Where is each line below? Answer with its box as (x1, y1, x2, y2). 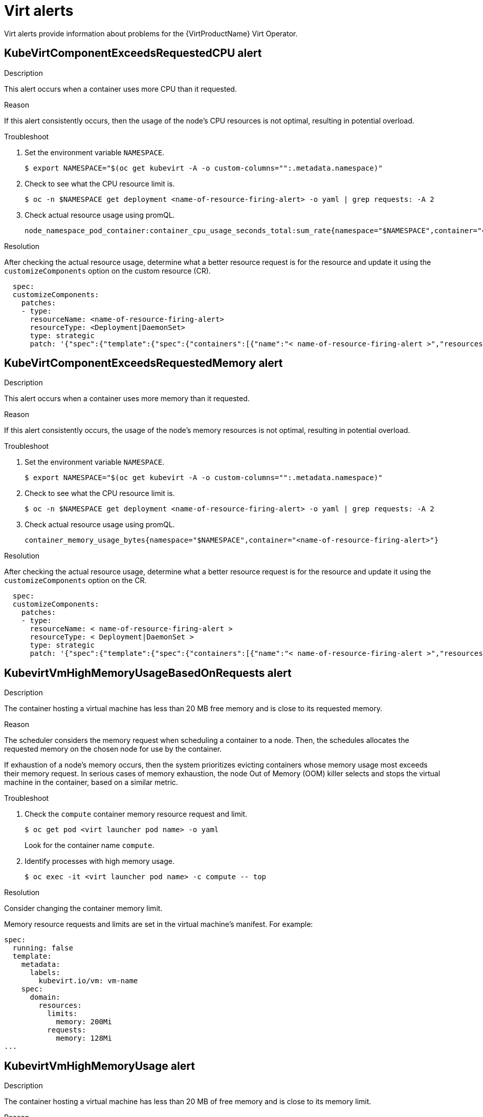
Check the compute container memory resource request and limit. (25, 810, 247, 819)
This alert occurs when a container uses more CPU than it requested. (4, 84, 237, 93)
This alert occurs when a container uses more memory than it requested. (4, 394, 250, 403)
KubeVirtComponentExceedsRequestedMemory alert (4, 357, 283, 370)
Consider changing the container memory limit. (4, 904, 163, 913)
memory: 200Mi (56, 1018, 112, 1026)
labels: (30, 968, 60, 977)
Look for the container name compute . (25, 841, 155, 850)
